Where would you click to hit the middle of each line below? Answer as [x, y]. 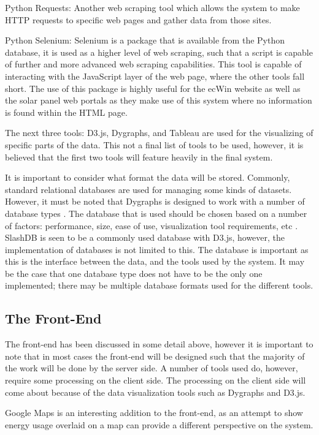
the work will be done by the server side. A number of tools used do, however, [152, 368]
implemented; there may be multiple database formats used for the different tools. [159, 285]
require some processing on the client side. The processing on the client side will [156, 380]
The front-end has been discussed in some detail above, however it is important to [159, 344]
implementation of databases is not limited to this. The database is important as [157, 249]
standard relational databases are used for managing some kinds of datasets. [148, 189]
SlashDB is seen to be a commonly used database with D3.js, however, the [145, 237]
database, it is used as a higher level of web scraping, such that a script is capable [159, 52]
